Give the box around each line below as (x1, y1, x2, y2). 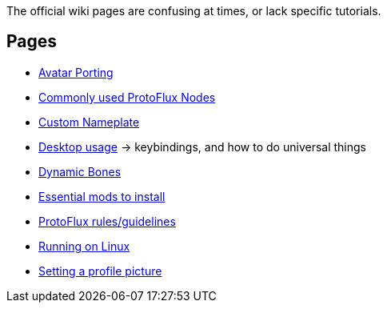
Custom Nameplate (38, 114, 140, 129)
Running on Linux (38, 239, 130, 253)
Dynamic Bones (38, 164, 122, 179)
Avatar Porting (38, 65, 114, 79)
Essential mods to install (38, 189, 166, 203)
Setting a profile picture (38, 263, 162, 278)
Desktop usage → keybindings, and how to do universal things (38, 139, 366, 154)
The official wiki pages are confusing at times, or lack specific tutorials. (6, 4, 381, 18)
